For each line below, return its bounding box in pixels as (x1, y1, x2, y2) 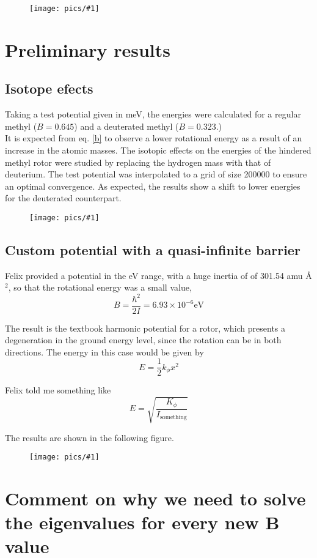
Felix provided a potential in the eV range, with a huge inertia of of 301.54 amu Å (5, 269, 312, 281)
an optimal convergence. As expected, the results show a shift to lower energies (5, 179, 301, 192)
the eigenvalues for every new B (5, 510, 280, 535)
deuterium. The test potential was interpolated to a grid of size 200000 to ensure (5, 168, 307, 180)
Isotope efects (5, 79, 93, 98)
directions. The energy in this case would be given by (5, 345, 204, 358)
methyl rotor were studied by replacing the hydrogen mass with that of (5, 155, 271, 168)
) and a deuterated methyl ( (74, 119, 179, 132)
